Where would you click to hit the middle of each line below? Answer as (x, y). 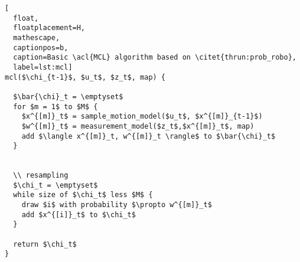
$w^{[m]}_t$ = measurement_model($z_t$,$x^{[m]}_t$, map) (138, 126)
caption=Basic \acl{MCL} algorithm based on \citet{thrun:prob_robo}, (155, 58)
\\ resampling (41, 176)
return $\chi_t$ (45, 244)
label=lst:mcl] (43, 67)
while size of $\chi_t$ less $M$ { (83, 195)
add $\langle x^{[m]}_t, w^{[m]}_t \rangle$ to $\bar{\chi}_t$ (149, 136)
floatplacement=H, (49, 28)
